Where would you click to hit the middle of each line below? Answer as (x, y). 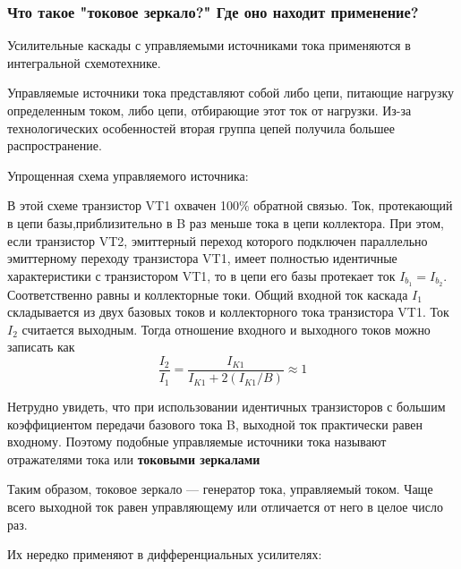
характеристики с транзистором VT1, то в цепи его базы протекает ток (201, 275)
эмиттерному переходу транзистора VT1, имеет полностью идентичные (202, 258)
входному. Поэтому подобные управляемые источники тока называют (197, 442)
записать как (41, 347)
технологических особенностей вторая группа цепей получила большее (201, 127)
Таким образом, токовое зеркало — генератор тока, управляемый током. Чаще (220, 489)
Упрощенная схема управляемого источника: (128, 175)
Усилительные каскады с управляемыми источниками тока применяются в (209, 45)
